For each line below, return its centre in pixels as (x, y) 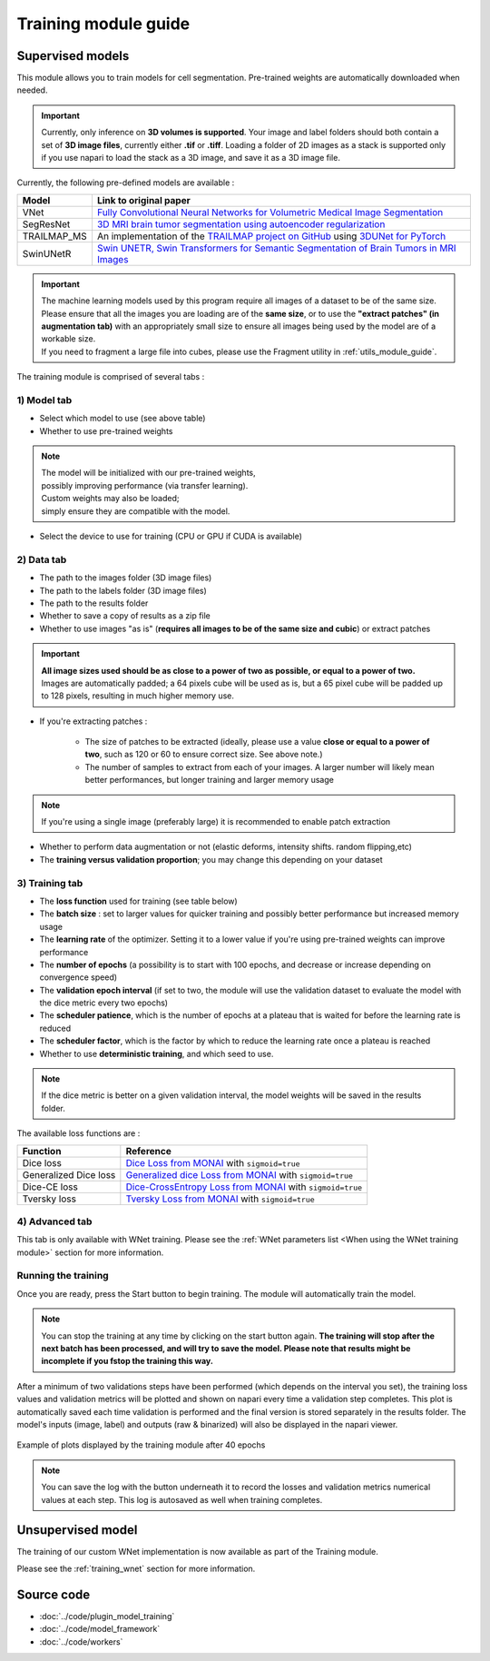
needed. (32, 90)
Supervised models (73, 56)
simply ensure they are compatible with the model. (136, 511)
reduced (55, 1028)
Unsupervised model (77, 1530)
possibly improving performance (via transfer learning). (145, 485)
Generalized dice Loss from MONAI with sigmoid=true (240, 1174)
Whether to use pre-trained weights (106, 430)
